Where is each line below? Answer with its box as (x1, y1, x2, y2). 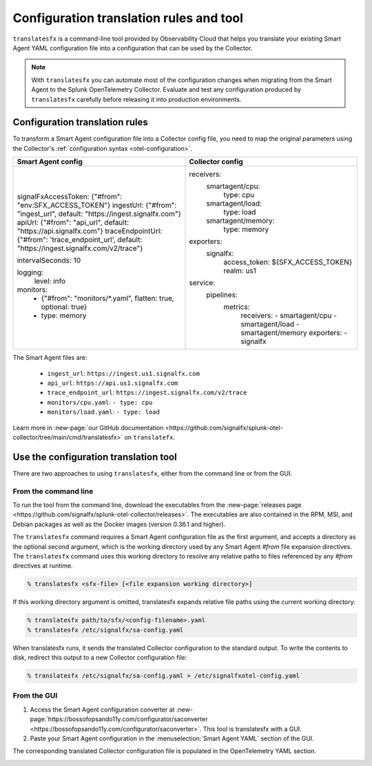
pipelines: (206, 290, 238, 300)
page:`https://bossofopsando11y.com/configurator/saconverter (30, 715, 208, 723)
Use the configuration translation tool (12, 451, 177, 463)
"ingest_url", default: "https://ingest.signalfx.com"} (17, 209, 182, 219)
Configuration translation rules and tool (12, 10, 244, 26)
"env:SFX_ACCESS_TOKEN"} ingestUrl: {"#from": (17, 201, 177, 210)
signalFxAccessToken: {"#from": (17, 192, 123, 201)
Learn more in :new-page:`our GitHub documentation (12, 423, 164, 432)
